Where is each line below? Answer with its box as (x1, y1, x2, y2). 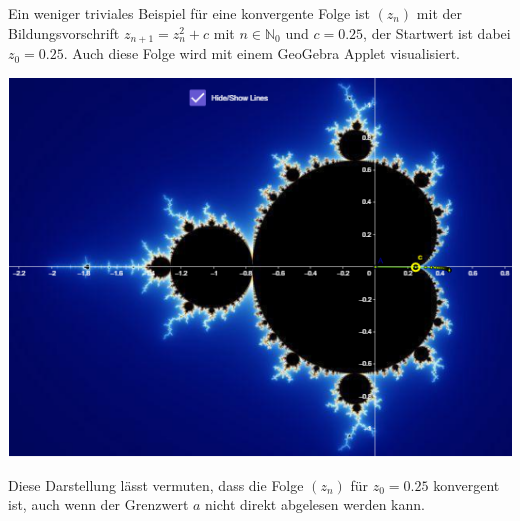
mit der (416, 3, 462, 23)
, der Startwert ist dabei (363, 22, 511, 43)
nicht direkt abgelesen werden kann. (205, 494, 425, 515)
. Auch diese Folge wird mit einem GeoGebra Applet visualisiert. (63, 43, 460, 64)
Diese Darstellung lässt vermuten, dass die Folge (8, 474, 304, 495)
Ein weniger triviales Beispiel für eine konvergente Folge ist (8, 3, 370, 23)
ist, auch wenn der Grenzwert (8, 494, 189, 515)
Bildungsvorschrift (8, 22, 120, 43)
